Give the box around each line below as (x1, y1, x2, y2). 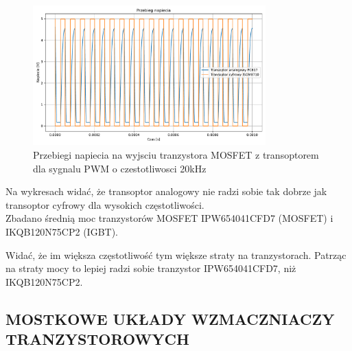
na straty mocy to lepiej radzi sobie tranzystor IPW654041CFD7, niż (5, 261, 296, 275)
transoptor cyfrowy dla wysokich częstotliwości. (5, 197, 204, 212)
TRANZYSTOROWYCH (5, 328, 189, 350)
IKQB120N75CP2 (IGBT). (5, 224, 119, 238)
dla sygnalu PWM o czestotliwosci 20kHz (33, 161, 207, 175)
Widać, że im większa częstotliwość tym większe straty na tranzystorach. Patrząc (5, 247, 347, 262)
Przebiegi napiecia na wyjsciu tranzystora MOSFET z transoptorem (33, 147, 319, 161)
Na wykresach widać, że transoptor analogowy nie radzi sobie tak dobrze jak (5, 184, 327, 199)
